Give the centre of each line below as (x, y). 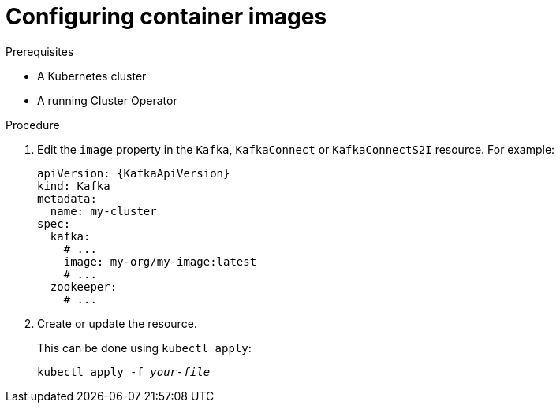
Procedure (33, 125)
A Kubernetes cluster (92, 76)
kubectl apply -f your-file (124, 372)
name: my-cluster (103, 211)
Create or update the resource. (117, 323)
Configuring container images (166, 17)
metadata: (67, 198)
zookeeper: (84, 286)
